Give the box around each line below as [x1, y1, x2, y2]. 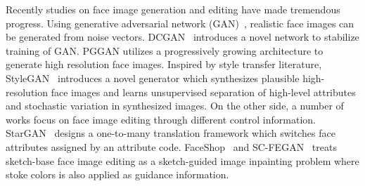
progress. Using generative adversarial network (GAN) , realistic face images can [6, 15, 354, 30]
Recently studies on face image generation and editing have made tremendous [6, 2, 340, 16]
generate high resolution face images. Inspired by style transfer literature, [6, 57, 322, 72]
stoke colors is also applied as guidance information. [6, 167, 229, 182]
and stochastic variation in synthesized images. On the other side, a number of [6, 98, 344, 113]
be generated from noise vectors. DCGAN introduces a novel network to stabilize [6, 29, 359, 44]
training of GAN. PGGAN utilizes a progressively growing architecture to [6, 43, 324, 58]
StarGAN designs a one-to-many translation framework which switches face [6, 126, 335, 140]
